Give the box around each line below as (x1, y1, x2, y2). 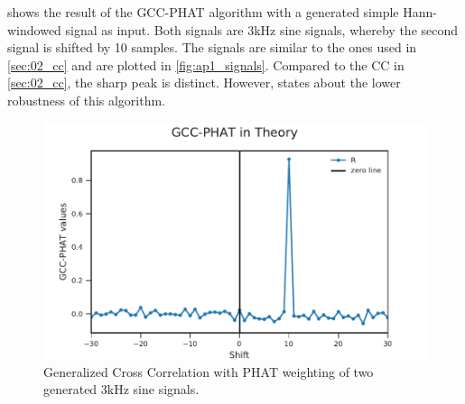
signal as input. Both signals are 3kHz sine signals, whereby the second (65, 20, 459, 39)
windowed (7, 20, 61, 39)
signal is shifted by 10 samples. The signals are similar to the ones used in (7, 38, 417, 57)
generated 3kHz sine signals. (43, 380, 200, 399)
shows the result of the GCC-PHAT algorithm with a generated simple (7, 3, 399, 21)
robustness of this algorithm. (7, 90, 166, 109)
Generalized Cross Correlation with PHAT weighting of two (43, 362, 374, 381)
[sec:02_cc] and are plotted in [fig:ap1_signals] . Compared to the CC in (7, 55, 405, 74)
